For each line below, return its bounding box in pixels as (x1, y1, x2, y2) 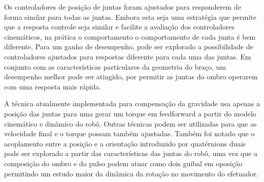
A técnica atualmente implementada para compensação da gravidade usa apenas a (4, 98, 260, 109)
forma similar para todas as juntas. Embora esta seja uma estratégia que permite (4, 11, 256, 22)
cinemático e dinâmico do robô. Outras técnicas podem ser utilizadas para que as (4, 118, 257, 129)
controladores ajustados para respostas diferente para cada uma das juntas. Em (4, 51, 251, 62)
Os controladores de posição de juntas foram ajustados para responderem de (4, 2, 241, 12)
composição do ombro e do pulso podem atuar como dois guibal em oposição (4, 158, 242, 168)
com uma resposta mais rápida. (4, 81, 102, 92)
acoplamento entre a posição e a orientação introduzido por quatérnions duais (4, 138, 246, 148)
